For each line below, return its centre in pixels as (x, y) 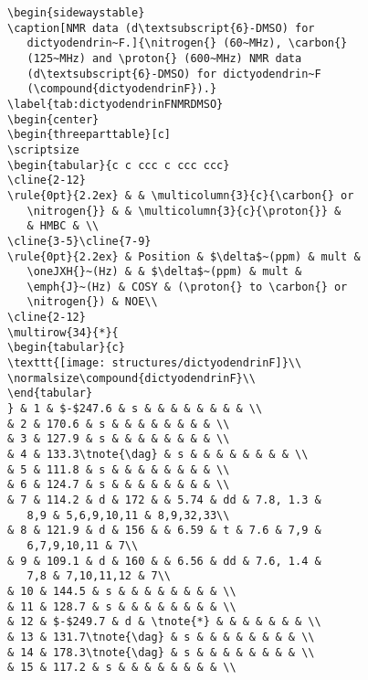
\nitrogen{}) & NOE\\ (92, 302)
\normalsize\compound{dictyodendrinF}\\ (132, 378)
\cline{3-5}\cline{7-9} (79, 241)
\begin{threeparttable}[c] (89, 135)
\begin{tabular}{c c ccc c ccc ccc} (119, 165)
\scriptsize (43, 149)
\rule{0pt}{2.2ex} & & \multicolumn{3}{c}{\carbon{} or (181, 195)
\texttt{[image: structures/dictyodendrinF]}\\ (155, 363)
